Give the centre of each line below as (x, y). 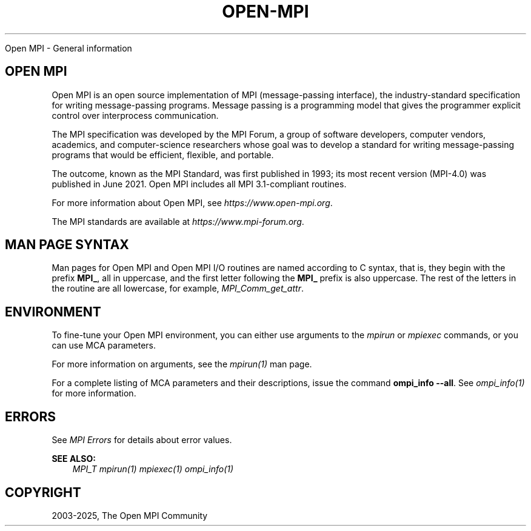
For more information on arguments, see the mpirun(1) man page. (182, 364)
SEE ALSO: (74, 459)
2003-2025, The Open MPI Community (130, 515)
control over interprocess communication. (135, 115)
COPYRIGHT (43, 492)
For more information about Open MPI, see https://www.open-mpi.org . (192, 202)
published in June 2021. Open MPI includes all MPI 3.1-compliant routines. (199, 184)
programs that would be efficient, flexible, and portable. (163, 155)
